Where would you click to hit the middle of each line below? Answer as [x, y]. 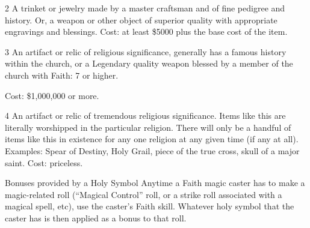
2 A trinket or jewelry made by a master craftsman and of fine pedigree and [145, 8]
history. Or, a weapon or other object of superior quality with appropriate [141, 19]
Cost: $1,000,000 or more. [52, 95]
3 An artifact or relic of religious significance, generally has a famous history [146, 51]
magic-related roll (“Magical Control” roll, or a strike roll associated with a [144, 194]
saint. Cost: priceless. [44, 162]
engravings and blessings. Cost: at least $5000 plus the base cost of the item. [146, 31]
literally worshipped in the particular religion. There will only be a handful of [148, 127]
